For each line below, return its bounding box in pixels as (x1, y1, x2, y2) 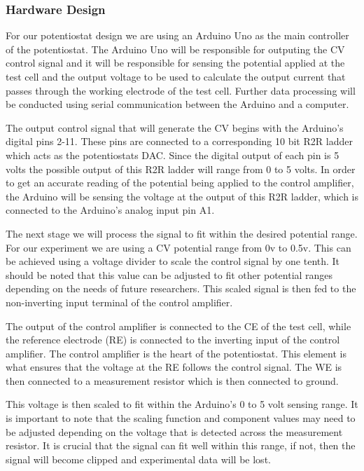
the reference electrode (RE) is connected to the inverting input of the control (6, 332, 340, 347)
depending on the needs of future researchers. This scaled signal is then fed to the (6, 281, 356, 296)
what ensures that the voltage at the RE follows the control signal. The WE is (6, 360, 342, 374)
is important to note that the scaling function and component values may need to (6, 411, 356, 425)
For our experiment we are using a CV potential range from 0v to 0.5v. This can (6, 240, 351, 254)
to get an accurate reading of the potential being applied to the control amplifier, (6, 175, 354, 190)
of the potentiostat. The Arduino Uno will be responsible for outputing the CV (6, 41, 345, 56)
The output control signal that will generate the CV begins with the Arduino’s (6, 120, 344, 135)
